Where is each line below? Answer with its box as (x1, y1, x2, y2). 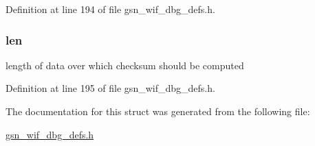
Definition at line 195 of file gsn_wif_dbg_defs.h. (6, 81, 215, 95)
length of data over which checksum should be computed (6, 58, 244, 72)
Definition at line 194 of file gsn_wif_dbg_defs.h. (6, 2, 215, 16)
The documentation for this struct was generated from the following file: (6, 104, 310, 118)
